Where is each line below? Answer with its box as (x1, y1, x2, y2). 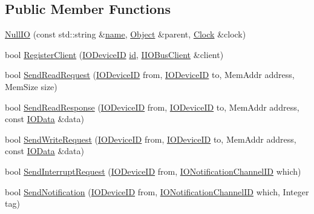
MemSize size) (5, 80, 57, 92)
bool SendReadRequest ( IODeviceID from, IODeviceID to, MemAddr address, (5, 68, 295, 81)
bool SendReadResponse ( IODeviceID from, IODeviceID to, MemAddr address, (5, 100, 299, 113)
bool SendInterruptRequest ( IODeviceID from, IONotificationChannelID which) (5, 164, 301, 177)
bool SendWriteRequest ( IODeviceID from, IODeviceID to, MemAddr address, (5, 132, 296, 145)
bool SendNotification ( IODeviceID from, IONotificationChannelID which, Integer (5, 185, 309, 198)
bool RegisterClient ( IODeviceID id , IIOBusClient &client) (5, 48, 224, 60)
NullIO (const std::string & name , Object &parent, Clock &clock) (5, 28, 246, 41)
